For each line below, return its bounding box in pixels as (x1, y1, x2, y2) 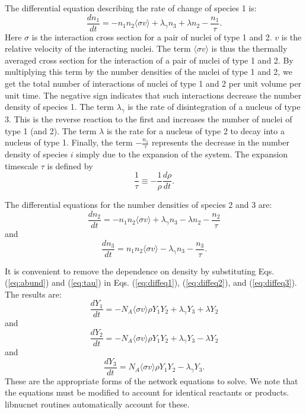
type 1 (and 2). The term (5, 124, 97, 137)
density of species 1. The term (5, 100, 114, 113)
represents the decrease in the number (151, 136, 290, 148)
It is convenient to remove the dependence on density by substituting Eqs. (5, 264, 275, 277)
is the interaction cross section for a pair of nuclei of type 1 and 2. (31, 30, 272, 43)
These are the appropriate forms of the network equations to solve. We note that (5, 374, 298, 387)
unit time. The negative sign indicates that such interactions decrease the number (5, 89, 302, 101)
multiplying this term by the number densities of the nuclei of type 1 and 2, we (5, 65, 292, 78)
